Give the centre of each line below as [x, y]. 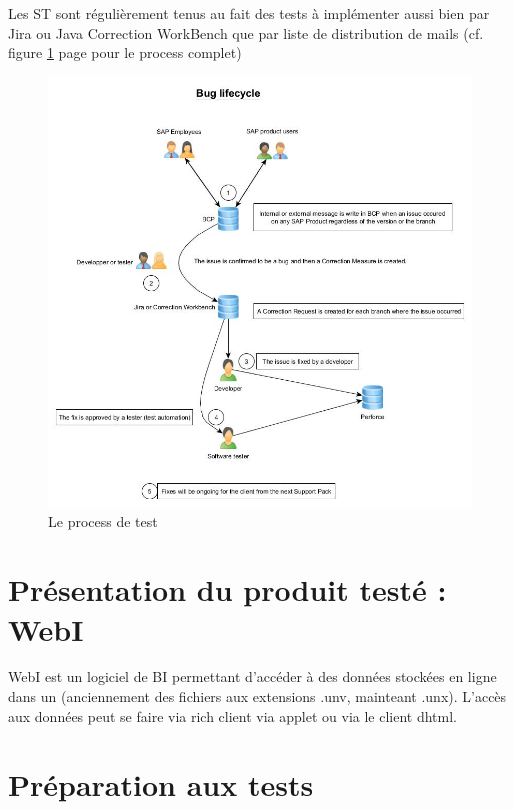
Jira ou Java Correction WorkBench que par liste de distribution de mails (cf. [246, 32]
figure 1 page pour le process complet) [125, 52]
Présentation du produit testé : [227, 589]
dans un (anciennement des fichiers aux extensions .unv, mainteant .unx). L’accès [257, 696]
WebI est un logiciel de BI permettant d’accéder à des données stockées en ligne [252, 676]
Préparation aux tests [161, 784]
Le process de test [103, 520]
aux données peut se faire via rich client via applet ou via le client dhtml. [233, 715]
